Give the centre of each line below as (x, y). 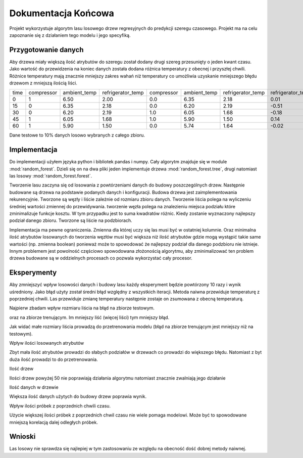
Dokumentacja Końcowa (62, 13)
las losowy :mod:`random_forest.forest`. (51, 176)
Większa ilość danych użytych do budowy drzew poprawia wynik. (78, 396)
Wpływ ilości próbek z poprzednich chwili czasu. (60, 406)
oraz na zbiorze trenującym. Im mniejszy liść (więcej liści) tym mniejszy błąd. (89, 317)
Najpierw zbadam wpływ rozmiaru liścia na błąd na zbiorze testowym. (82, 308)
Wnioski (22, 437)
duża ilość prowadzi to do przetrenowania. (54, 359)
